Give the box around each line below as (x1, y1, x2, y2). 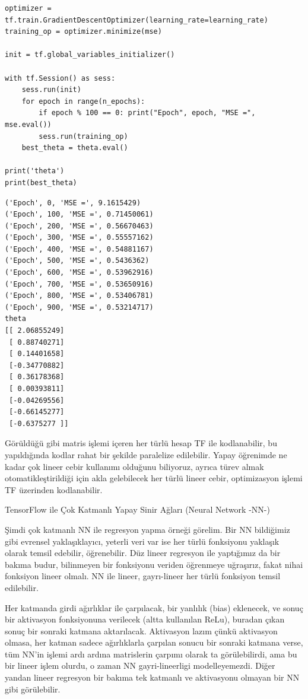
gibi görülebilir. (5, 682, 61, 695)
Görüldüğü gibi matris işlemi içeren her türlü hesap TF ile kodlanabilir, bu (5, 437, 277, 449)
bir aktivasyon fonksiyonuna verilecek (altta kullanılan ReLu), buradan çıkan (5, 613, 285, 625)
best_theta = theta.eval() (21, 144, 128, 152)
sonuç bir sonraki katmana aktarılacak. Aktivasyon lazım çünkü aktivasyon (5, 624, 278, 637)
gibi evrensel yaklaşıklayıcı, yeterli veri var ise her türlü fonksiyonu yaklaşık (5, 535, 280, 547)
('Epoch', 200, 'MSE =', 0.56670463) (5, 221, 154, 230)
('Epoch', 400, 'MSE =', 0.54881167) (5, 244, 154, 253)
